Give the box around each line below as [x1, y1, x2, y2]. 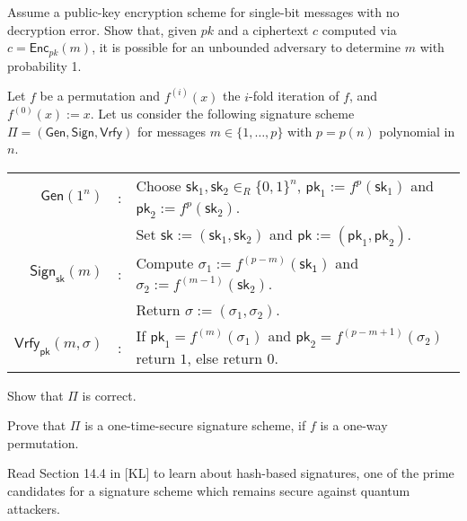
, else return [187, 347, 263, 368]
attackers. [7, 499, 60, 517]
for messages [137, 121, 207, 140]
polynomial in [379, 121, 455, 140]
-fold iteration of [249, 86, 339, 105]
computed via [322, 20, 397, 39]
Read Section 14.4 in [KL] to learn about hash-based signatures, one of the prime [7, 464, 454, 482]
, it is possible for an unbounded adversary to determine [92, 38, 401, 57]
